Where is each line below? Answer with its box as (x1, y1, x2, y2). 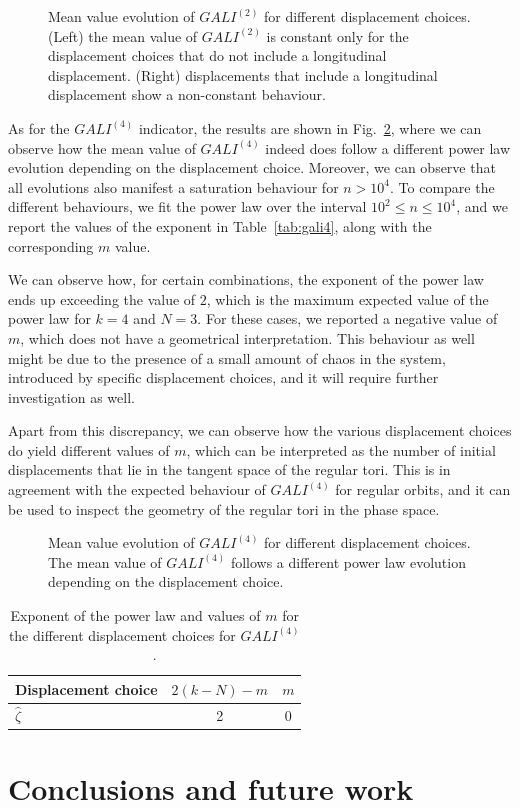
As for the (8, 117, 70, 138)
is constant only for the (266, 25, 409, 46)
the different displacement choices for (8, 624, 236, 645)
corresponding (8, 235, 94, 256)
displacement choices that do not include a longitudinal (48, 45, 387, 66)
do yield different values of (8, 439, 170, 460)
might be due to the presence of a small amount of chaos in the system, (8, 347, 446, 368)
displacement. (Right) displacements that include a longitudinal (48, 64, 438, 85)
